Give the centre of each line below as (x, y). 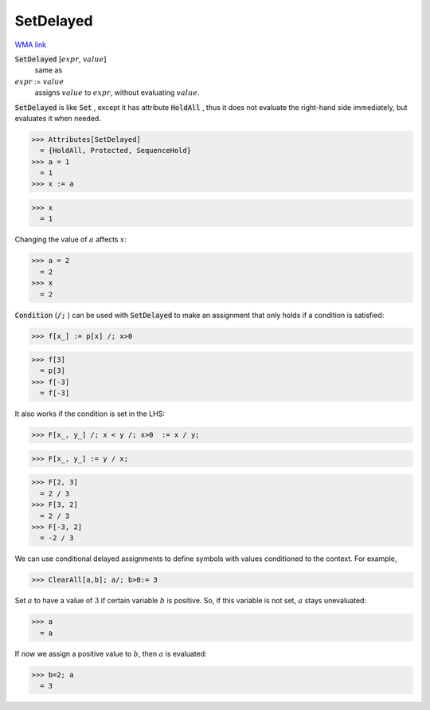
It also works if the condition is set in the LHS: (90, 414)
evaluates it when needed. (58, 118)
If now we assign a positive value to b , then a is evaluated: (111, 653)
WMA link (31, 45)
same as (49, 70)
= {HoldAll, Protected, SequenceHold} (115, 151)
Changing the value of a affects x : (71, 240)
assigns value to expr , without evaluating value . (117, 92)
